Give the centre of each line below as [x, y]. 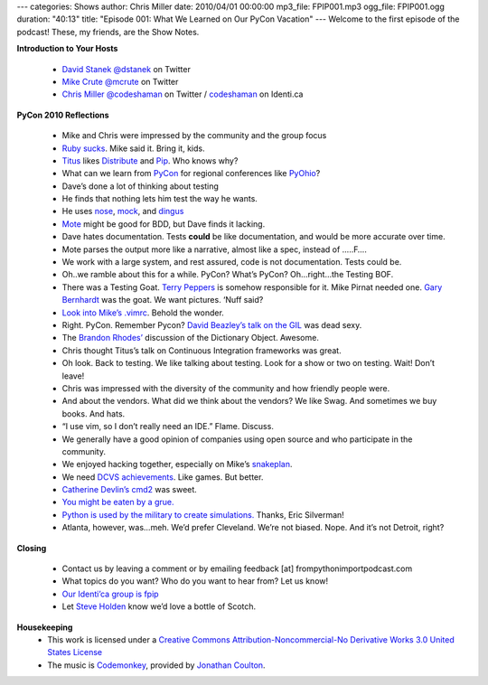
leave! [73, 376]
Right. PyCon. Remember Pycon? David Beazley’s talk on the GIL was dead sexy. [212, 324]
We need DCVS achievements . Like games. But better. [163, 477]
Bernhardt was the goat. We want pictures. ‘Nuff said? [163, 300]
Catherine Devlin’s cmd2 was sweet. [130, 490]
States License [75, 652]
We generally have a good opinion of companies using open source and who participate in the [237, 439]
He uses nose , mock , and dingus [123, 211]
